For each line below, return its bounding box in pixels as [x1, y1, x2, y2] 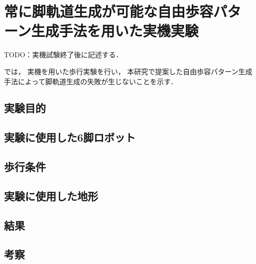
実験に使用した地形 [4, 188, 98, 203]
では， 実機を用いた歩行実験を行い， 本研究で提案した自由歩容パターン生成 [4, 66, 253, 76]
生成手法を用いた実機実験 [31, 20, 199, 41]
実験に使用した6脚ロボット [4, 130, 136, 145]
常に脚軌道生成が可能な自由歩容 [4, 1, 214, 21]
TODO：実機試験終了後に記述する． [4, 49, 123, 60]
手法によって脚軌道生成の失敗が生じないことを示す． [4, 76, 178, 86]
